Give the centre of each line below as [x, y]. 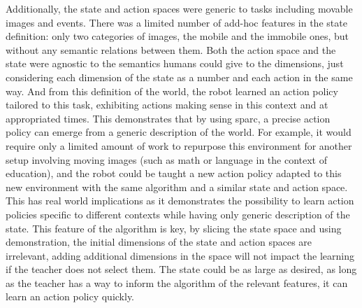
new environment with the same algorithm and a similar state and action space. [177, 187]
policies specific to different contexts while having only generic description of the [178, 214]
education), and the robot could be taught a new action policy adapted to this [174, 173]
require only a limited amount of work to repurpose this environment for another [179, 145]
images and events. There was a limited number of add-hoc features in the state [176, 22]
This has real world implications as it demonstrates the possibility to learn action [180, 201]
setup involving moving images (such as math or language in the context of [166, 159]
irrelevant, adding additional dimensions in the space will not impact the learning [180, 255]
